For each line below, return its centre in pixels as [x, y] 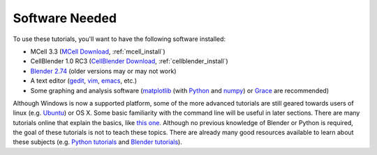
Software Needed [65, 18]
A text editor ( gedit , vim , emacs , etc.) [84, 81]
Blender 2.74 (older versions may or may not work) [103, 71]
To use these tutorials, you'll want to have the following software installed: [119, 39]
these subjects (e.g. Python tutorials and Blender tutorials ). [98, 142]
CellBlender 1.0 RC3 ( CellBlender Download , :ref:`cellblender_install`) [129, 61]
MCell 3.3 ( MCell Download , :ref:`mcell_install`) [98, 51]
